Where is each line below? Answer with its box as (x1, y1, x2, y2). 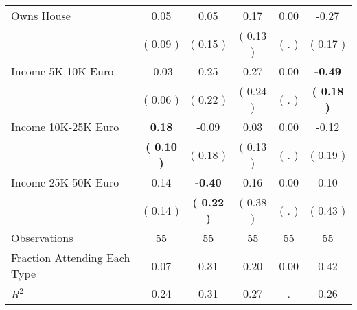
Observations (11, 230, 73, 246)
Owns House (11, 8, 71, 23)
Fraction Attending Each (11, 250, 130, 265)
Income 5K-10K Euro (11, 63, 114, 79)
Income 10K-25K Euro (11, 119, 119, 134)
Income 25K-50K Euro (11, 174, 119, 190)
